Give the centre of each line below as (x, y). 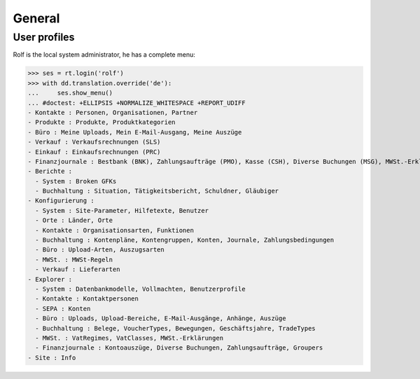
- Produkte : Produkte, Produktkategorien (101, 122)
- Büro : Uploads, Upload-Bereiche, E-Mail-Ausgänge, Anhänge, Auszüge (161, 318)
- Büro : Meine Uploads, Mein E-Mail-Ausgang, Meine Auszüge (135, 132)
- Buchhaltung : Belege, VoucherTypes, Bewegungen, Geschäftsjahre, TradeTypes (176, 328)
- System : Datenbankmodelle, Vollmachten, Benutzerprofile (140, 289)
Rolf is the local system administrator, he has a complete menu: (104, 55)
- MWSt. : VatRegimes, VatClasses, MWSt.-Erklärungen (129, 338)
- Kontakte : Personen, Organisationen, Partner (113, 112)
